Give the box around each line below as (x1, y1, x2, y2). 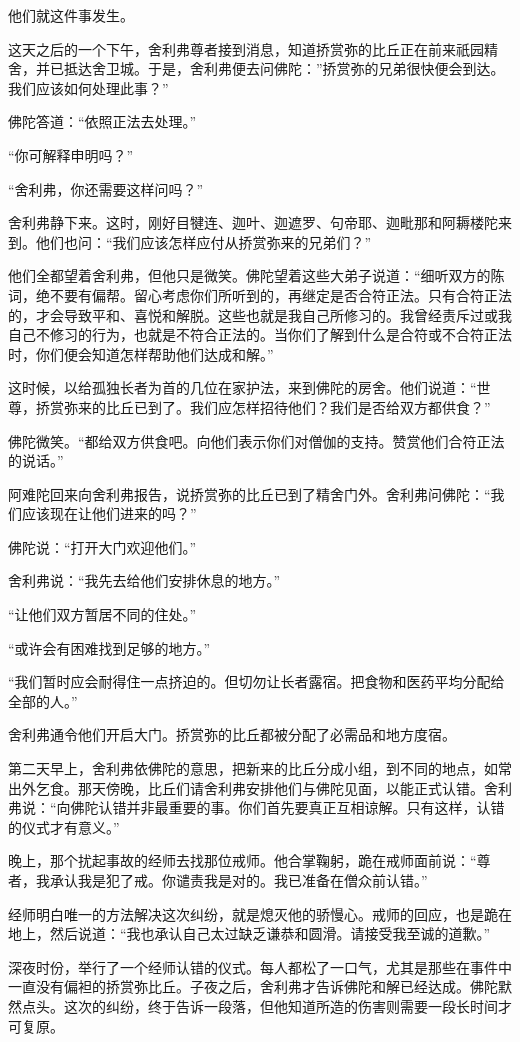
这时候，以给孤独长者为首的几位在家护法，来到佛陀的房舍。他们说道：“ (8, 377, 477, 398)
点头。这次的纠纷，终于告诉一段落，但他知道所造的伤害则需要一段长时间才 (21, 995, 512, 1016)
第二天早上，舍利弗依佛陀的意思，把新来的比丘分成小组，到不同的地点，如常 (8, 758, 512, 779)
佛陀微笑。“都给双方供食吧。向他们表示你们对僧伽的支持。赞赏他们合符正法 (8, 430, 505, 451)
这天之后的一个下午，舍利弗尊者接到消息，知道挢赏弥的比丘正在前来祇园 (8, 38, 484, 59)
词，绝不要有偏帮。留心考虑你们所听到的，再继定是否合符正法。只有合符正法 (8, 284, 512, 305)
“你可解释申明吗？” (8, 144, 134, 165)
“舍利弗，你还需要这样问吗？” (8, 178, 204, 199)
